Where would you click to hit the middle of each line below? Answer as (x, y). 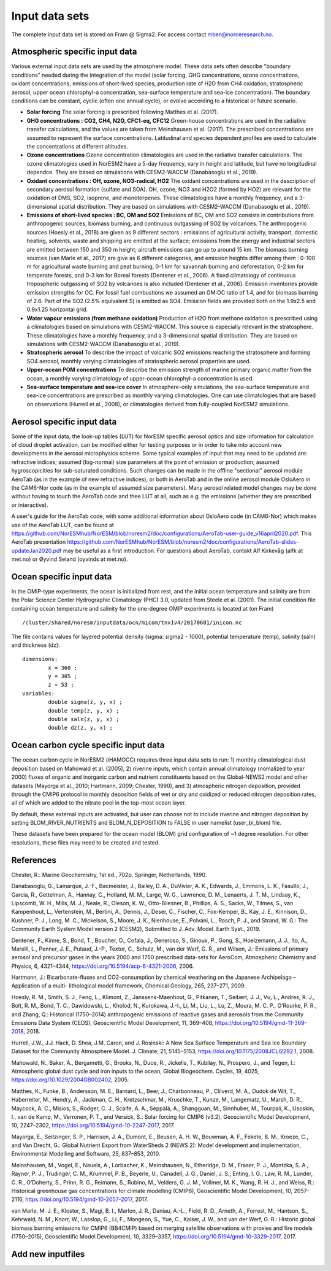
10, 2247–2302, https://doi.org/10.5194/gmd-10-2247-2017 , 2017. (93, 1126)
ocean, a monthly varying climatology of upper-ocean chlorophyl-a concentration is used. (140, 378)
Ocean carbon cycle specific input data (88, 745)
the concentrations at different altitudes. (78, 146)
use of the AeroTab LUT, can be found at (63, 525)
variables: (39, 693)
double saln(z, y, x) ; (84, 719)
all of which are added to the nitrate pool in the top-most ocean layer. (99, 803)
